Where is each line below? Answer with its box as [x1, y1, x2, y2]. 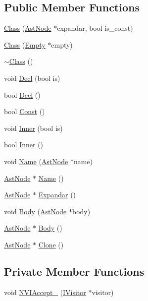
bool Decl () [4, 89, 41, 100]
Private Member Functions [4, 263, 145, 279]
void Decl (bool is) [4, 72, 60, 83]
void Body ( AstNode [4, 206, 67, 216]
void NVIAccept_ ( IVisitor [4, 287, 86, 297]
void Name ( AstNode [4, 156, 68, 166]
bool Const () [4, 106, 45, 117]
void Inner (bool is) [4, 122, 63, 133]
